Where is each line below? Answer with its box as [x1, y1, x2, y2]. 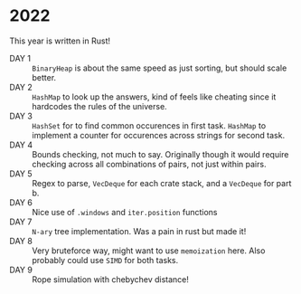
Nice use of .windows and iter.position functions [32, 206, 218, 217]
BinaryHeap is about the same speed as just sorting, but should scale [32, 62, 287, 73]
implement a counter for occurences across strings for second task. [32, 129, 286, 140]
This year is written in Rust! [9, 35, 111, 46]
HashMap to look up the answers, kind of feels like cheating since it [32, 91, 277, 102]
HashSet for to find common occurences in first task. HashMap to [32, 119, 267, 131]
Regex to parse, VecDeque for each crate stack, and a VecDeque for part [32, 177, 292, 188]
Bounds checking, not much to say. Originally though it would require [32, 148, 289, 159]
